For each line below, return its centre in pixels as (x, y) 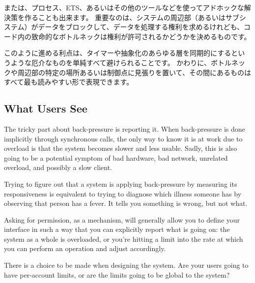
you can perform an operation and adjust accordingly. (85, 248)
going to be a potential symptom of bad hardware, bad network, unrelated (116, 157)
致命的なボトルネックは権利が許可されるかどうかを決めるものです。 (141, 36)
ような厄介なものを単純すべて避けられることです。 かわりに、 (111, 62)
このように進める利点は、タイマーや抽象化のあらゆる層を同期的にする (118, 53)
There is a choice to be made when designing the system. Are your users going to (126, 265)
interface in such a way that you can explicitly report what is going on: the (117, 229)
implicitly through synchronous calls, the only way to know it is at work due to (123, 138)
